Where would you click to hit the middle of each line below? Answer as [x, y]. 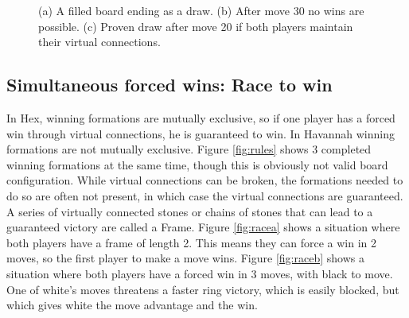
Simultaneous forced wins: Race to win [169, 85]
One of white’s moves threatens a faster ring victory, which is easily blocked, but [203, 289]
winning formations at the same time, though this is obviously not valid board [197, 164]
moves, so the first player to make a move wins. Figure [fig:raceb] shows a [185, 258]
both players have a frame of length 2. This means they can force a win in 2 [192, 242]
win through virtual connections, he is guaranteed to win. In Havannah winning [201, 133]
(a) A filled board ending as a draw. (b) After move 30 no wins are [201, 10]
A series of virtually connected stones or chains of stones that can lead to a [190, 211]
